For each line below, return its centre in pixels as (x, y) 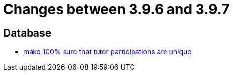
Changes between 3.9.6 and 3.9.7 (116, 9)
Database (28, 33)
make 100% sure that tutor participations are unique (107, 52)
